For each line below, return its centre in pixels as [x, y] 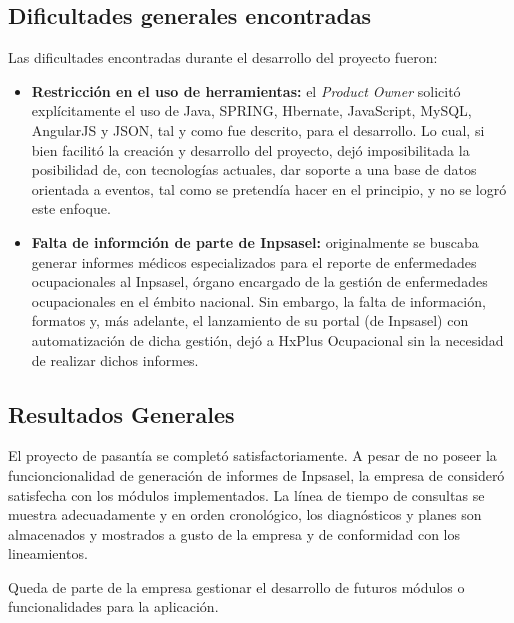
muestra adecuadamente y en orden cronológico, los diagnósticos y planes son [245, 514]
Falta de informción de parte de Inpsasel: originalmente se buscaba [255, 241]
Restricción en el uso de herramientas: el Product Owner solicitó [246, 90]
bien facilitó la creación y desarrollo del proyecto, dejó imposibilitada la [250, 149]
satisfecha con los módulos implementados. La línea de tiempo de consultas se [246, 494]
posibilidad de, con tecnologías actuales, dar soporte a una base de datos [254, 169]
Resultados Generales [121, 413]
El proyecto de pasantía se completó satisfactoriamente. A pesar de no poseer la [252, 455]
